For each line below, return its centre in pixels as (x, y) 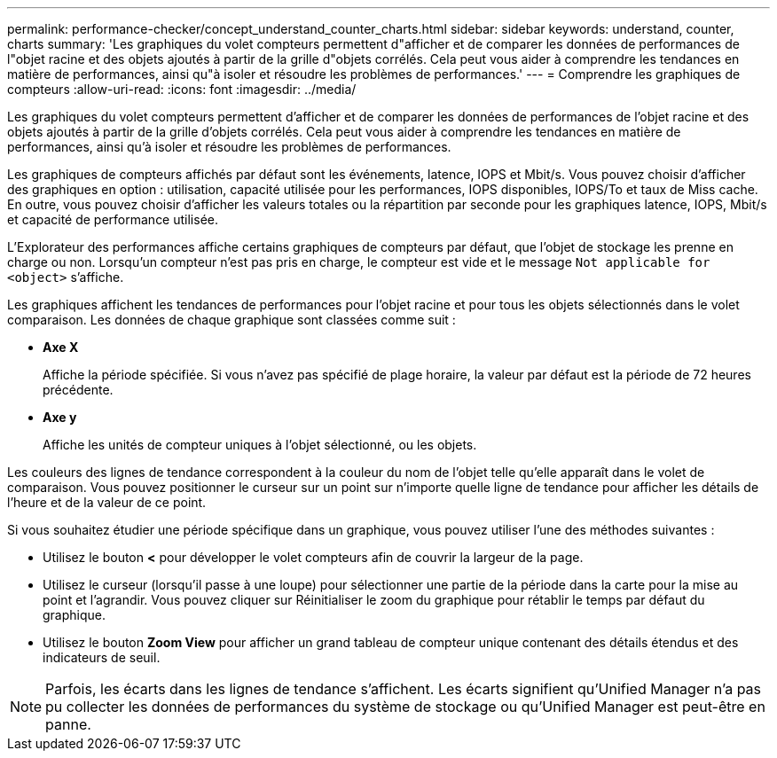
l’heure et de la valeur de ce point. (107, 502)
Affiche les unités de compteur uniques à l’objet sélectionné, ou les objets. (260, 445)
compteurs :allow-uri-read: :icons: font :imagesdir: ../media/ (182, 89)
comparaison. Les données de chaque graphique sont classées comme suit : (232, 320)
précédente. (78, 390)
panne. (68, 724)
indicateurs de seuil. (102, 657)
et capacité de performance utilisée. (113, 219)
